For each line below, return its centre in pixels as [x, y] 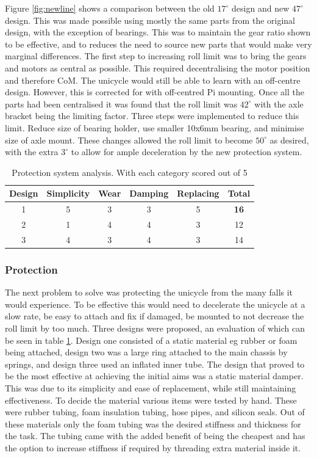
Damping [149, 193]
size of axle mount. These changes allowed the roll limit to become [129, 140]
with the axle [279, 104]
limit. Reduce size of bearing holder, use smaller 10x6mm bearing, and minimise [155, 127]
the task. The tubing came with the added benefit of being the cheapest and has [155, 436]
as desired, [289, 140]
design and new [261, 8]
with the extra [32, 152]
